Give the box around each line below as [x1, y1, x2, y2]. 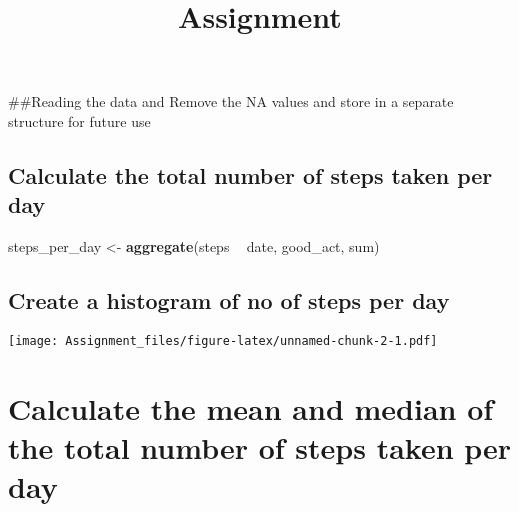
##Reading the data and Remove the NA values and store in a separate [8, 91, 454, 112]
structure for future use [8, 110, 151, 131]
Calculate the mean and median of [8, 387, 494, 428]
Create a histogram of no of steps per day [8, 285, 450, 316]
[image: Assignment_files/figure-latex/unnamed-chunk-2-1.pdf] [8, 333, 438, 348]
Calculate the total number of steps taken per [8, 159, 493, 190]
